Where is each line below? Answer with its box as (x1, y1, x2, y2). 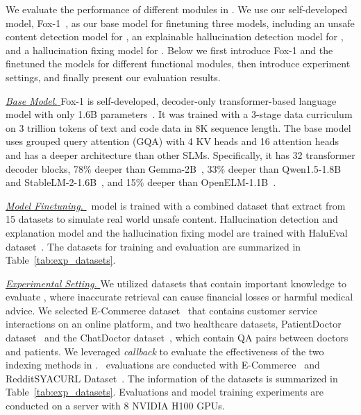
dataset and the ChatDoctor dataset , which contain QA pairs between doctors (6, 330, 349, 345)
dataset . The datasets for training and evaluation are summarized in (6, 239, 301, 253)
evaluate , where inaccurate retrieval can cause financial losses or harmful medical (6, 289, 353, 304)
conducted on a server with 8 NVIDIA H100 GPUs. (6, 398, 225, 413)
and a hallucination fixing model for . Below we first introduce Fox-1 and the (6, 42, 333, 57)
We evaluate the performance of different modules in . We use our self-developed (6, 2, 348, 16)
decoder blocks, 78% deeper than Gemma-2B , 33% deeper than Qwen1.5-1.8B (6, 161, 342, 176)
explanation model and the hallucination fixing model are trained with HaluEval (6, 225, 348, 239)
